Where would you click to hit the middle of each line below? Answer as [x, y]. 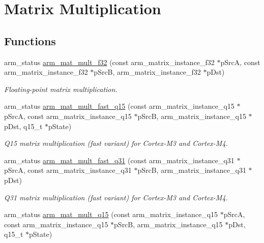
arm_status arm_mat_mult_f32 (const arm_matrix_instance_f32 [109, 62]
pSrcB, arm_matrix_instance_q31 [192, 170]
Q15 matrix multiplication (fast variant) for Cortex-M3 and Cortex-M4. [116, 143]
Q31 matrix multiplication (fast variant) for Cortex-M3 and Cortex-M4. [116, 197]
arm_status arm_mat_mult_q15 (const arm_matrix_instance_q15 [111, 214]
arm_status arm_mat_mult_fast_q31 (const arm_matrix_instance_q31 [119, 160]
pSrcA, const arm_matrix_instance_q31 [68, 170]
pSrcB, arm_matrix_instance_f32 [147, 72]
